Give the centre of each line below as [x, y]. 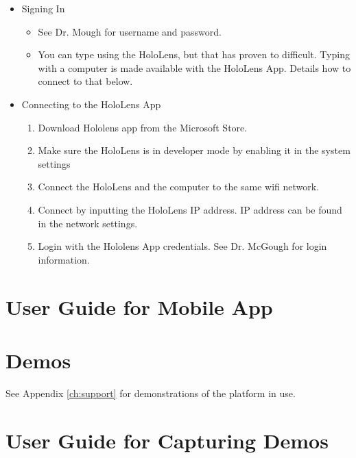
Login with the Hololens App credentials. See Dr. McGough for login [182, 246]
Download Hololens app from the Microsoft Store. [143, 127]
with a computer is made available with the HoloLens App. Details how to [194, 67]
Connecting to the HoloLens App [91, 104]
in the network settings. [88, 223]
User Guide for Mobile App [139, 306]
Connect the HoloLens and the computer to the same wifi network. [179, 187]
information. [64, 259]
